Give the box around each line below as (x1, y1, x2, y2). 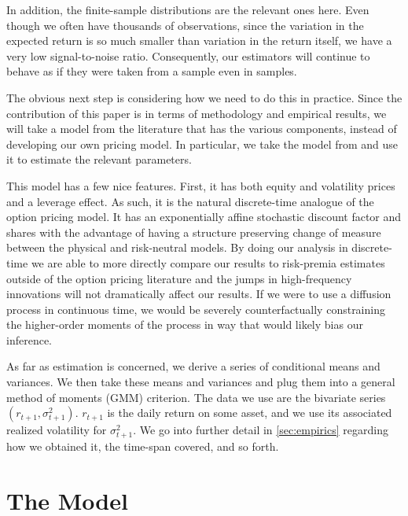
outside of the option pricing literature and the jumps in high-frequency (6, 270, 352, 286)
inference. (6, 331, 52, 348)
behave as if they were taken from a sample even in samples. (6, 63, 297, 79)
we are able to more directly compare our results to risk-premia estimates (31, 254, 385, 271)
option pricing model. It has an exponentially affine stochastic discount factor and (6, 208, 402, 225)
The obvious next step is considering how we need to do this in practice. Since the (6, 89, 402, 105)
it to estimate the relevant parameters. (6, 151, 192, 168)
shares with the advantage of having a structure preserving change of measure (6, 223, 381, 240)
